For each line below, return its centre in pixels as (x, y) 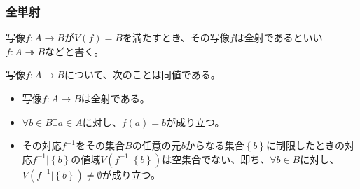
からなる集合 (215, 145)
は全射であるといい (278, 37)
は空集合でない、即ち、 (216, 159)
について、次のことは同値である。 (142, 75)
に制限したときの (305, 145)
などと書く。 (75, 51)
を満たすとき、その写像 (176, 37)
